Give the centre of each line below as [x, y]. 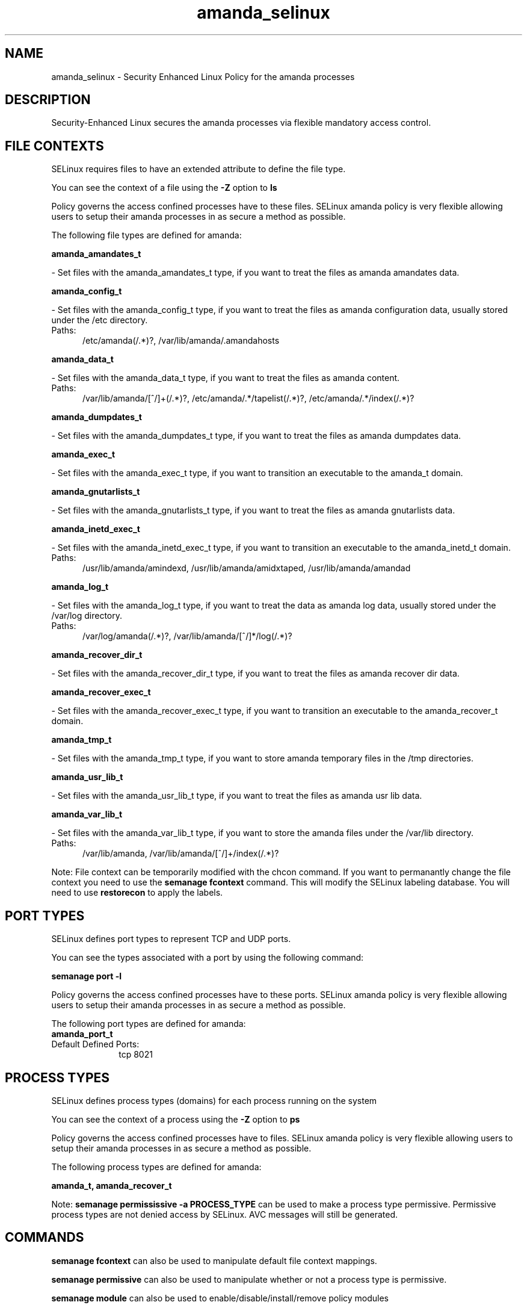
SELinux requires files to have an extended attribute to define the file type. [199, 169]
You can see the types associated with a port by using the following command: [208, 958]
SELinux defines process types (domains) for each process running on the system [214, 1100]
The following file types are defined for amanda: [146, 235]
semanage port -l [86, 976]
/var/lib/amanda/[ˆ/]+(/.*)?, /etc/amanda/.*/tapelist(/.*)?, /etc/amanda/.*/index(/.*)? [248, 398]
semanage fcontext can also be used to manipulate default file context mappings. [214, 1260]
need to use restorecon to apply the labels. [137, 893]
